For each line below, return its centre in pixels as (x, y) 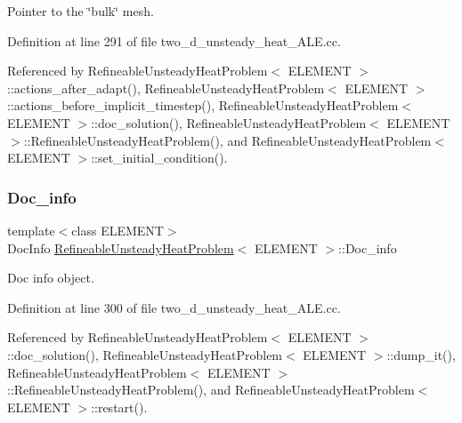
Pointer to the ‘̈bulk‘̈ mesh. (81, 11)
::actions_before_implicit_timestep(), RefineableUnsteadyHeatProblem (203, 105)
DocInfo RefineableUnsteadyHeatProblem (121, 247)
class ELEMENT (118, 230)
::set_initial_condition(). (159, 158)
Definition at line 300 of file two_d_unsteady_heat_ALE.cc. (174, 307)
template (31, 230)
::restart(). (119, 407)
